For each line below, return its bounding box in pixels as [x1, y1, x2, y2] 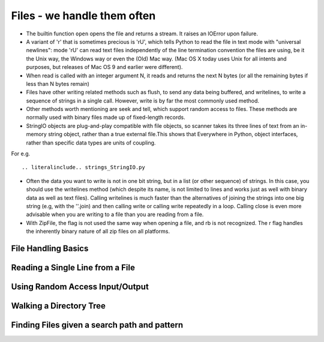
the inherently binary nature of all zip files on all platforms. [26, 228, 170, 235]
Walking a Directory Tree [11, 301, 106, 311]
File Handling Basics [11, 243, 89, 253]
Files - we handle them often [11, 9, 156, 22]
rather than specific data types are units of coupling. [26, 139, 156, 146]
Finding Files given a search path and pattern [11, 320, 184, 330]
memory [26, 131, 47, 138]
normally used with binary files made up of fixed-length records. [26, 114, 185, 121]
